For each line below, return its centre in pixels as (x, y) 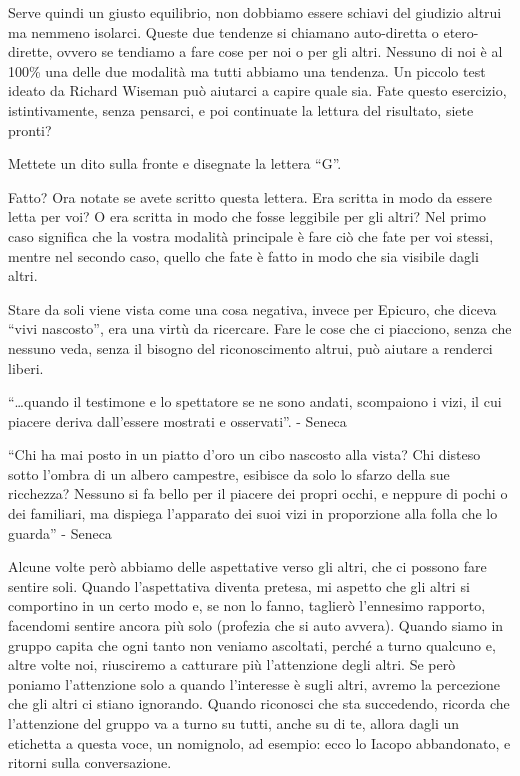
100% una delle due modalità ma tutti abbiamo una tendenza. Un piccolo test (247, 70)
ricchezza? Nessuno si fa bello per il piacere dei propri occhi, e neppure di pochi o (258, 493)
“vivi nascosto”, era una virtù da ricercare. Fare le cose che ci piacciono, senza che (260, 328)
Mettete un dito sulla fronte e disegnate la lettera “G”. (175, 163)
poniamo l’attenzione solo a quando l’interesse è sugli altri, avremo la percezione (254, 683)
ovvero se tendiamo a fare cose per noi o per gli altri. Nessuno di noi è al (280, 51)
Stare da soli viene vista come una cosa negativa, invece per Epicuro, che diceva (252, 308)
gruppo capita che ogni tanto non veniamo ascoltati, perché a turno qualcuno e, (252, 644)
